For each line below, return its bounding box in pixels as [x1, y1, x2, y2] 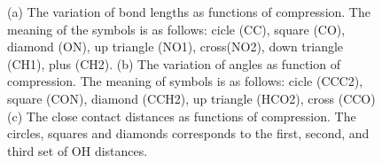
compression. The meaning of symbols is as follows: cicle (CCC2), [7, 72, 363, 90]
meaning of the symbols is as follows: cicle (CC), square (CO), [7, 19, 346, 38]
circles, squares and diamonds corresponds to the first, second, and [7, 124, 370, 143]
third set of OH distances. [7, 141, 148, 159]
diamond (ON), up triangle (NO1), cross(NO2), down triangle [7, 37, 344, 56]
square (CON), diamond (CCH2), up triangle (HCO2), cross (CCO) [7, 89, 376, 107]
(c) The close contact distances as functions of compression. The [7, 106, 356, 125]
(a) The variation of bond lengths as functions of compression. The [7, 3, 370, 20]
